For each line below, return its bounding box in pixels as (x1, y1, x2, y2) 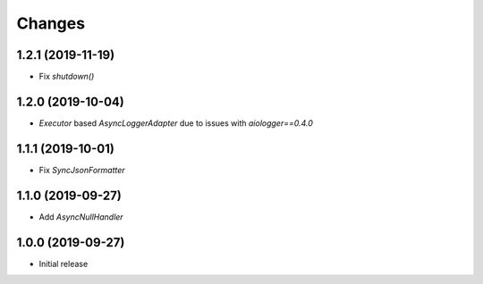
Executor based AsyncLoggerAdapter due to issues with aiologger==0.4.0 (38, 117, 313, 129)
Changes (16, 13, 85, 33)
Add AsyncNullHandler (38, 211, 124, 222)
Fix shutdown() (38, 71, 95, 82)
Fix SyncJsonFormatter (38, 164, 125, 175)
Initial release (38, 258, 89, 269)
